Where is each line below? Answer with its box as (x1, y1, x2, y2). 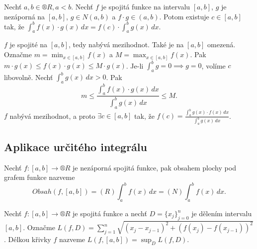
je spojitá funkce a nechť (73, 208, 147, 218)
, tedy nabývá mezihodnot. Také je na (69, 39, 184, 50)
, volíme (201, 60, 226, 71)
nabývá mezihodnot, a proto (9, 110, 95, 121)
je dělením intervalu (191, 208, 252, 218)
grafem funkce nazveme (4, 172, 75, 182)
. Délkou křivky (4, 234, 51, 244)
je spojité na (9, 39, 48, 50)
